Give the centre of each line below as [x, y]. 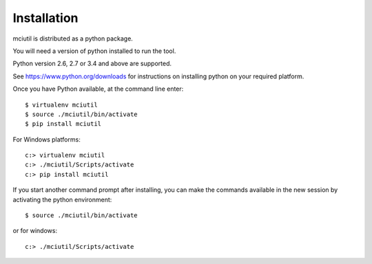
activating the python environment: [62, 199]
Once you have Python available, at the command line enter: [98, 89]
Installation [45, 18]
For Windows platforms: [46, 139]
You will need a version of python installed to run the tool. [94, 51]
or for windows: [35, 231]
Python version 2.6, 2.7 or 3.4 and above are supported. [92, 64]
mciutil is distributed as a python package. [73, 38]
